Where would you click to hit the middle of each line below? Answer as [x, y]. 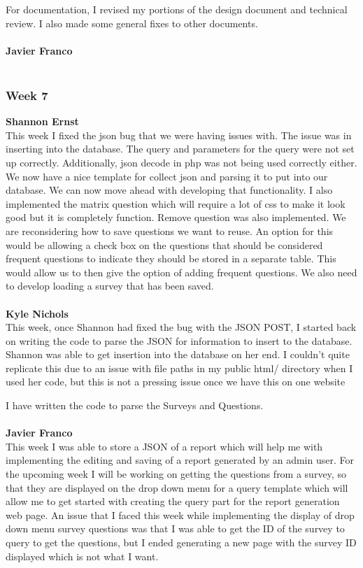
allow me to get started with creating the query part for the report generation [173, 501]
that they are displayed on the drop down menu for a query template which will [177, 487]
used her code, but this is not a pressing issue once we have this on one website [176, 382]
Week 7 [27, 95]
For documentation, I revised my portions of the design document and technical [177, 9]
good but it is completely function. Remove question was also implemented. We [176, 217]
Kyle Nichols [37, 313]
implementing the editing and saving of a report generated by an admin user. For [180, 460]
